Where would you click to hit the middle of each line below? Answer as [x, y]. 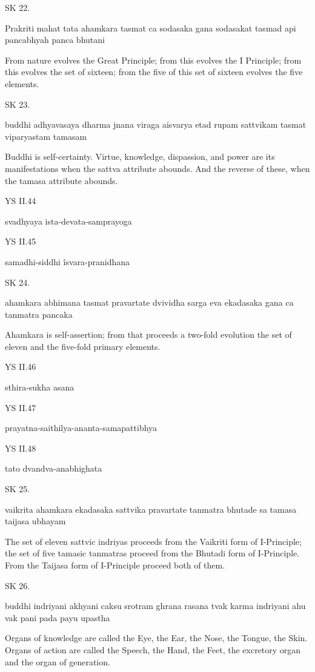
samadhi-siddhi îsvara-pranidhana [68, 261]
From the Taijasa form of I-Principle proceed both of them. [115, 565]
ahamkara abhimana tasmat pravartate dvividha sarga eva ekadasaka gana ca [149, 302]
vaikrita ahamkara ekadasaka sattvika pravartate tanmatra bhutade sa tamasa [151, 509]
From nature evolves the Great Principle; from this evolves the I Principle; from [153, 60]
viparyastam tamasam [46, 136]
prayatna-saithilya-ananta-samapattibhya [81, 428]
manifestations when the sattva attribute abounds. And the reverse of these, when [157, 168]
